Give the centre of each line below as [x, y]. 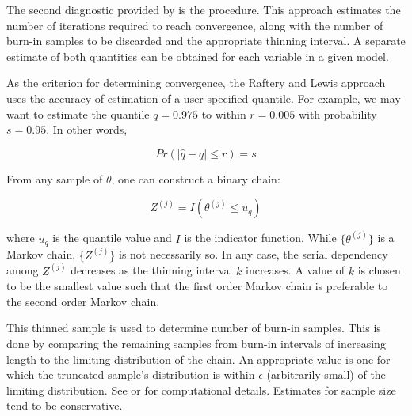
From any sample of [55, 178]
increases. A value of [295, 270]
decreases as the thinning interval [152, 270]
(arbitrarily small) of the [326, 374]
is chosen [379, 270]
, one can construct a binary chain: [196, 178]
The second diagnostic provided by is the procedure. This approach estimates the [204, 9]
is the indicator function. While [260, 238]
